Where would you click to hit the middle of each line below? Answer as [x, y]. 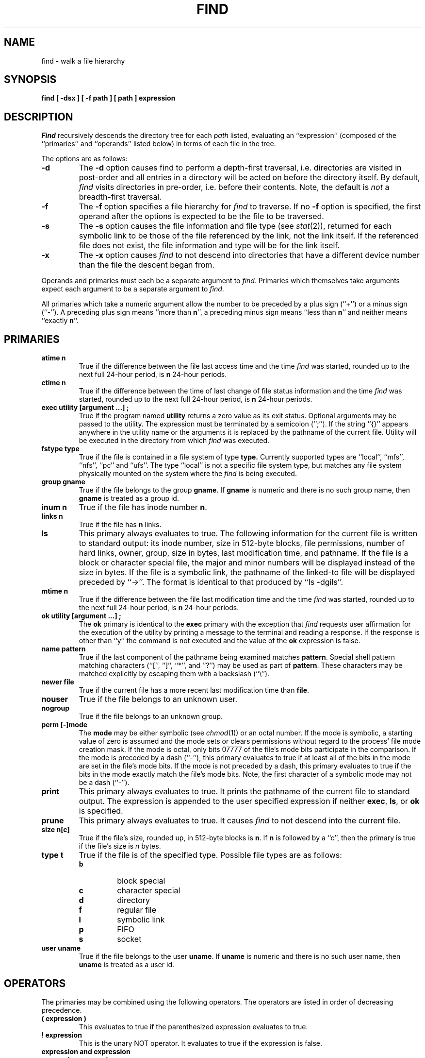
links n [52, 516]
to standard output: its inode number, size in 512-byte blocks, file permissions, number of [242, 543]
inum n [54, 507]
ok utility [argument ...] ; [81, 616]
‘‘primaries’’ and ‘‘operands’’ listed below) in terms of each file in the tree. [159, 144]
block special [141, 881]
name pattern [64, 649]
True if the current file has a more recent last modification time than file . [194, 690]
